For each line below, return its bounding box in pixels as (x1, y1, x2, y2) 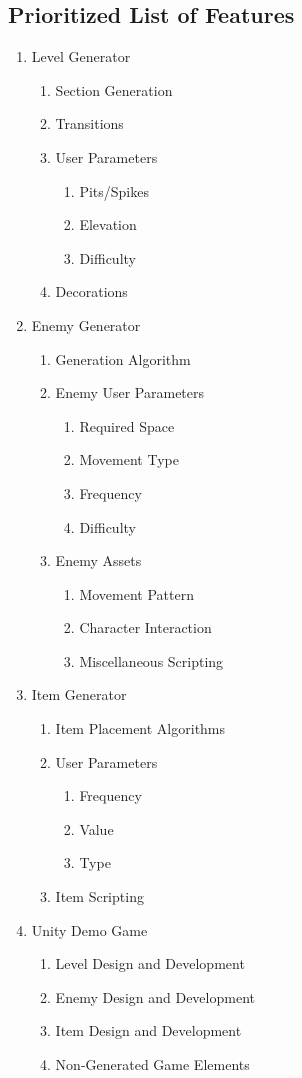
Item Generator (31, 684, 127, 705)
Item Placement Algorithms (55, 718, 226, 739)
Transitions (55, 113, 124, 134)
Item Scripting (55, 886, 144, 907)
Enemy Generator (31, 314, 141, 335)
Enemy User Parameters (55, 382, 205, 403)
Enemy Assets (55, 550, 142, 571)
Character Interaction (79, 617, 212, 638)
